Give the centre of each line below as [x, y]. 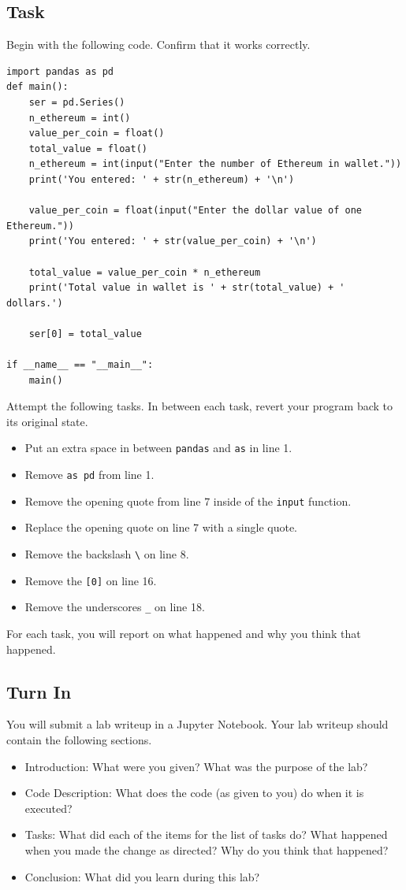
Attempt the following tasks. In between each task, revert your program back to [199, 406]
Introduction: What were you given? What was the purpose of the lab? [196, 766]
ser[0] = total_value [85, 334]
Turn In [39, 691]
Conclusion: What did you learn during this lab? [142, 876]
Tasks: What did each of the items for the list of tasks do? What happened [206, 834]
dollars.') [35, 303]
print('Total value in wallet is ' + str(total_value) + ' [187, 288]
